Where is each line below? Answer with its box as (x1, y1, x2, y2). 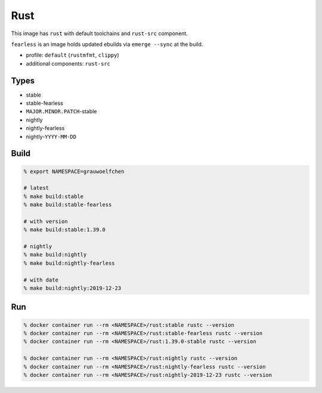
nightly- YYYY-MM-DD (26, 133, 77, 140)
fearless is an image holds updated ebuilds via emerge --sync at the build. (11, 41, 203, 48)
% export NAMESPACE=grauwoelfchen (23, 168, 125, 175)
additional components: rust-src (26, 60, 110, 67)
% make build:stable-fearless (23, 202, 112, 208)
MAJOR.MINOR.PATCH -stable (26, 108, 97, 115)
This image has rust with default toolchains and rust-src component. (11, 30, 188, 37)
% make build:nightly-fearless (23, 259, 116, 267)
